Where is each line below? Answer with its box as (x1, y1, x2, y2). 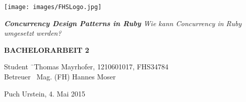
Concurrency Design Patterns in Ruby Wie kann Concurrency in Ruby (4, 18, 242, 28)
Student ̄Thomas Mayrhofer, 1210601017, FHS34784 (4, 61, 168, 72)
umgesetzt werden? (4, 28, 61, 38)
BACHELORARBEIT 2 (4, 44, 89, 55)
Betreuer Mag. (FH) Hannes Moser (4, 71, 116, 82)
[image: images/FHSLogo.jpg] (4, 4, 102, 11)
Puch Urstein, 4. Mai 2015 (4, 88, 85, 98)
